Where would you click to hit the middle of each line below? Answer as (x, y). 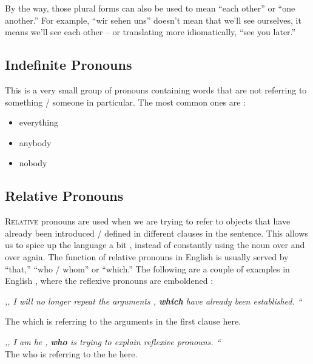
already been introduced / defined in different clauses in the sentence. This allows (156, 233)
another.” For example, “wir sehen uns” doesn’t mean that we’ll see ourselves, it (153, 20)
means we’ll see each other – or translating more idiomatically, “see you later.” (150, 32)
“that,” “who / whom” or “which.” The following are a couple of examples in (147, 268)
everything (39, 122)
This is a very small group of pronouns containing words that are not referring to (156, 89)
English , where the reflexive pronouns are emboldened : (109, 281)
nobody (33, 163)
